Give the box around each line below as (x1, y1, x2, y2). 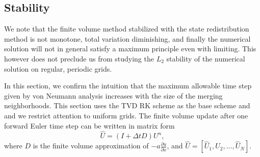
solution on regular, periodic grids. (4, 63, 112, 74)
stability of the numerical (166, 53, 245, 64)
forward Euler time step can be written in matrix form (4, 120, 175, 131)
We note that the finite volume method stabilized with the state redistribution (4, 23, 249, 34)
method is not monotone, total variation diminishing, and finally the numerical (4, 33, 251, 44)
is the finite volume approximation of (33, 140, 149, 151)
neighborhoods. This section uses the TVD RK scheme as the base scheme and (4, 100, 250, 111)
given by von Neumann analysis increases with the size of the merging (4, 90, 223, 101)
